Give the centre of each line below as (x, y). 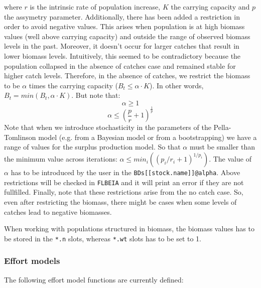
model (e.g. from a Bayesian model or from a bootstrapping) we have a (148, 137)
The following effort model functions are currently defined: (94, 279)
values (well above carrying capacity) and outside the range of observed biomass (127, 36)
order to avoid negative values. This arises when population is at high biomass (124, 26)
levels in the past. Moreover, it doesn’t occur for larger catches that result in (122, 46)
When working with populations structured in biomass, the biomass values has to (129, 229)
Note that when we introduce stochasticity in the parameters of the (108, 127)
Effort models (32, 261)
